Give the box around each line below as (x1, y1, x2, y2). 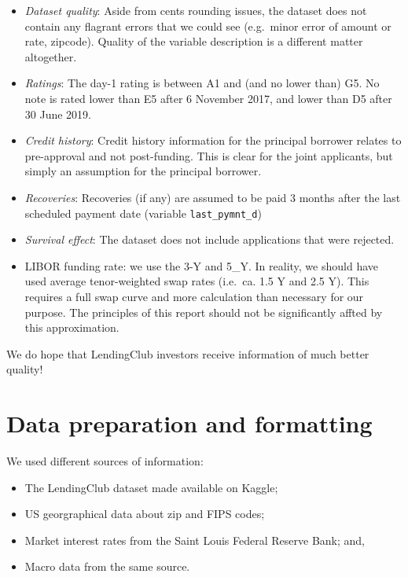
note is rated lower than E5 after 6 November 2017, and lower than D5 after (24, 90, 392, 106)
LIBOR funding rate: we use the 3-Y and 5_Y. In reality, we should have (24, 257, 378, 274)
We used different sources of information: (6, 453, 204, 469)
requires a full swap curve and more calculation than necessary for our (24, 288, 364, 304)
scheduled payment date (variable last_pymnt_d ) (24, 204, 262, 221)
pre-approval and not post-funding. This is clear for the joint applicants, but (24, 147, 393, 164)
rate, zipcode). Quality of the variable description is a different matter (24, 33, 363, 50)
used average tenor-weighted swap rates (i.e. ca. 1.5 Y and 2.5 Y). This (24, 273, 369, 289)
